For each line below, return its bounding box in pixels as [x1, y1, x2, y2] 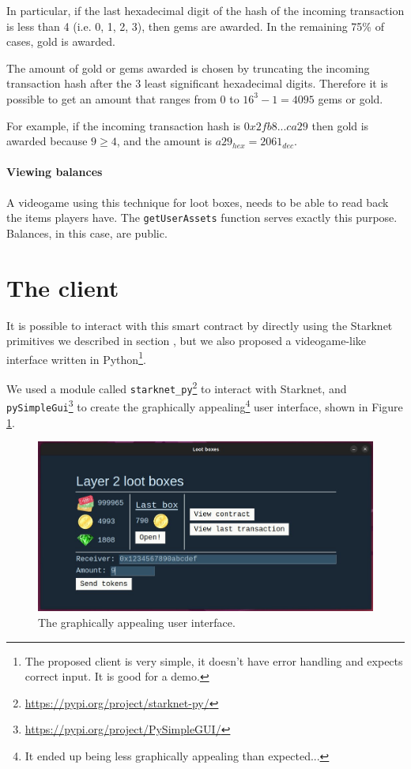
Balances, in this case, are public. [6, 224, 168, 241]
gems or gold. [318, 90, 383, 107]
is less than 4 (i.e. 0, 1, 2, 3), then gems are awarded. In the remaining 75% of [6, 17, 384, 34]
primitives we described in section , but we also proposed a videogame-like [6, 332, 367, 349]
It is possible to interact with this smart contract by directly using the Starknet [6, 317, 393, 333]
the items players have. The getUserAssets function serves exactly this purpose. [6, 209, 398, 226]
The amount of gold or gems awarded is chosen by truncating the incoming [6, 59, 370, 76]
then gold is [311, 117, 369, 133]
